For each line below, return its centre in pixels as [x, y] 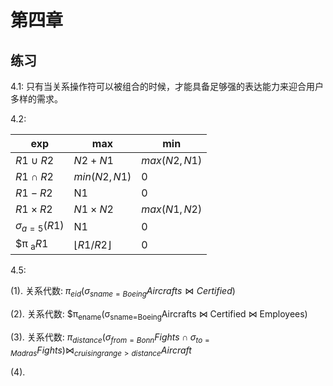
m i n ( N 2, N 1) [102, 176]
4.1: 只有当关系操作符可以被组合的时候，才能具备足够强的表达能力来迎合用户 [167, 86]
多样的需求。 [36, 99]
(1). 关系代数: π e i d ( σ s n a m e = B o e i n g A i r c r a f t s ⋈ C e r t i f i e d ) [123, 292]
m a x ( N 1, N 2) [172, 209]
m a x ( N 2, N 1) [172, 160]
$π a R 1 [32, 245]
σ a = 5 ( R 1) [40, 227]
